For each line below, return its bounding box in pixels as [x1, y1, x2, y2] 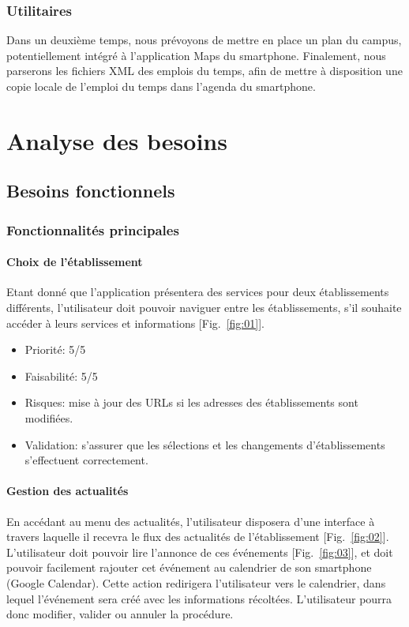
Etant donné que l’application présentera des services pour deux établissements [6, 283, 389, 300]
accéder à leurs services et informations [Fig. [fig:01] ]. [6, 314, 265, 331]
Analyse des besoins [6, 124, 227, 156]
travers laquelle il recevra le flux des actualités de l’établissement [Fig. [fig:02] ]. [6, 528, 389, 545]
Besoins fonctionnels [6, 178, 175, 203]
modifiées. [24, 409, 73, 426]
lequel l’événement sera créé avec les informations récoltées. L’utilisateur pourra [6, 590, 392, 606]
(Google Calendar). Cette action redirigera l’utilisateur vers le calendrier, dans [6, 574, 386, 591]
